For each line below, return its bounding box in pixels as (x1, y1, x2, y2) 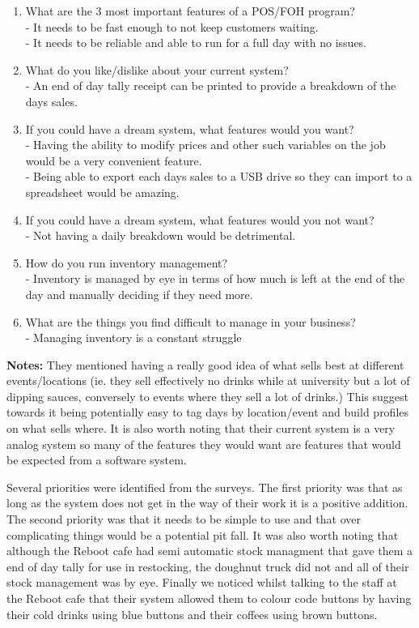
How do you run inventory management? (25, 254, 228, 271)
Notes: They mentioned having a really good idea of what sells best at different (6, 356, 404, 373)
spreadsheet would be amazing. (25, 183, 180, 200)
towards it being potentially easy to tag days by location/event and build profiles (6, 404, 409, 421)
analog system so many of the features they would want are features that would (6, 435, 401, 452)
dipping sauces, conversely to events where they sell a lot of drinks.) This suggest (6, 387, 408, 404)
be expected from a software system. (6, 451, 187, 468)
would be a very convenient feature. (25, 152, 202, 169)
